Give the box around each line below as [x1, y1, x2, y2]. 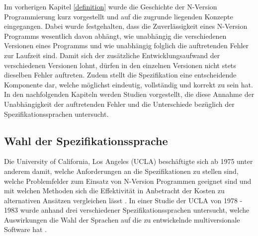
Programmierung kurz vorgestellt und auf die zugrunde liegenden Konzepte [4, 11, 233, 21]
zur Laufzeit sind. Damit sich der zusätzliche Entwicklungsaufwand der [4, 50, 220, 60]
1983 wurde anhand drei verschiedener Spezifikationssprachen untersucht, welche [4, 205, 250, 215]
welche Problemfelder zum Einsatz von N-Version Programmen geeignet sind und [4, 175, 252, 186]
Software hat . [4, 224, 47, 235]
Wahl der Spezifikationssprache [4, 133, 168, 148]
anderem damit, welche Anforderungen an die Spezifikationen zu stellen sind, [4, 165, 239, 176]
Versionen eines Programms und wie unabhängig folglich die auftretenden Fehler [4, 40, 249, 51]
